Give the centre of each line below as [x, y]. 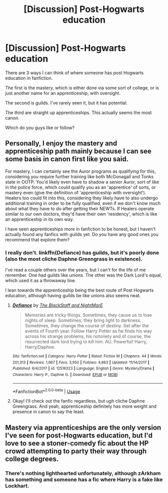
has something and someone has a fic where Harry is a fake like [84, 479]
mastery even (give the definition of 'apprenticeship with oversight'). [76, 192]
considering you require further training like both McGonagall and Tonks [79, 176]
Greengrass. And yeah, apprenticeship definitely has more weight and [84, 406]
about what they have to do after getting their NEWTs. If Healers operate [80, 208]
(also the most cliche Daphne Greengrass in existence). [74, 259]
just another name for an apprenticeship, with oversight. [63, 93]
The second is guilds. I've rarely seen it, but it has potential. [66, 103]
